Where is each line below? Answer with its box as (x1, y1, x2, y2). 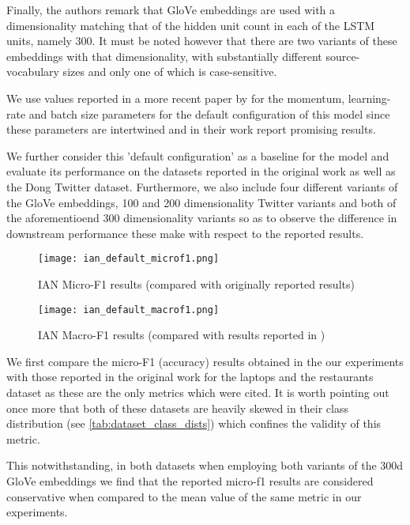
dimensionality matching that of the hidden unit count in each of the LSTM (6, 17, 375, 33)
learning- (348, 89, 391, 106)
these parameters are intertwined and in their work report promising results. (6, 121, 376, 138)
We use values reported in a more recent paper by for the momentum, (6, 89, 345, 106)
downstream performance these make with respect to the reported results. (6, 225, 364, 241)
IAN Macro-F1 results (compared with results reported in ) (38, 327, 325, 343)
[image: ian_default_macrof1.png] (38, 304, 220, 315)
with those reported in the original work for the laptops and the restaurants (6, 368, 374, 385)
